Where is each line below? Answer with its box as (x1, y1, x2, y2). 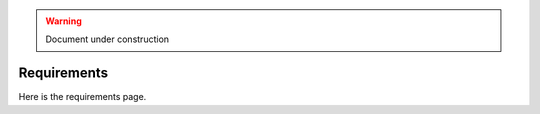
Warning (45, 15, 82, 27)
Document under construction (45, 33, 170, 45)
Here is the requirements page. (18, 91, 147, 103)
